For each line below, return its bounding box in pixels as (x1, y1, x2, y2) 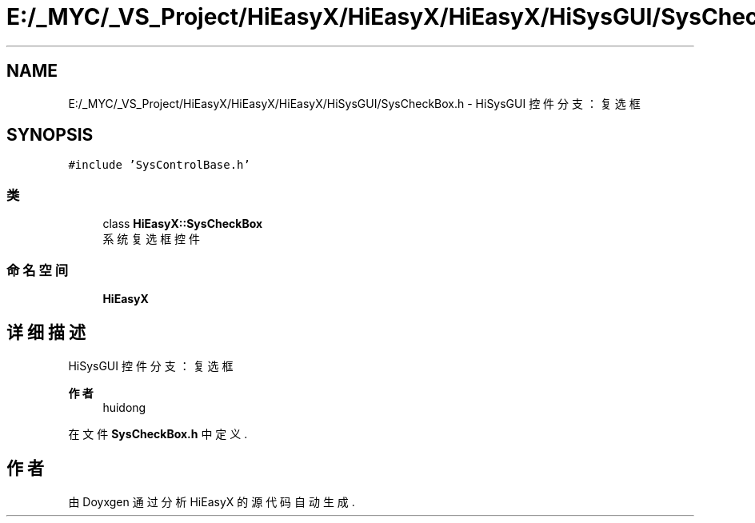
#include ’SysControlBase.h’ (68, 158, 250, 172)
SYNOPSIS (6, 125, 94, 146)
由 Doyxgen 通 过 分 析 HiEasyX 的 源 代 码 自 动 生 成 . (68, 494, 355, 509)
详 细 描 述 (6, 322, 86, 343)
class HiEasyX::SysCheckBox (102, 217, 263, 231)
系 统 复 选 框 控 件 (102, 232, 201, 246)
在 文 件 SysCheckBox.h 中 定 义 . (68, 426, 248, 441)
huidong (102, 400, 146, 414)
